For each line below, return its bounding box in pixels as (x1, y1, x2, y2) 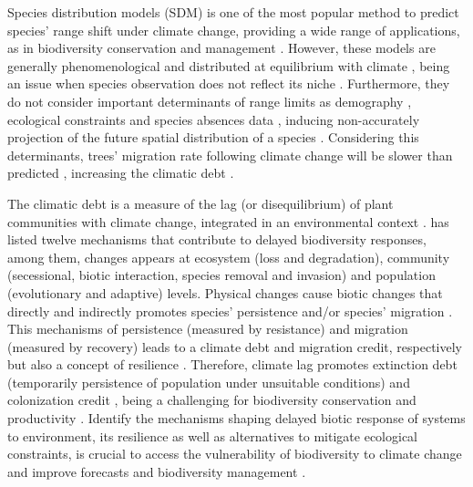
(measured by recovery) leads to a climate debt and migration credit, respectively (7, 337, 462, 356)
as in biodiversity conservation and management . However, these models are (7, 38, 436, 57)
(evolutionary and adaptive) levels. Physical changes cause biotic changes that (7, 283, 443, 302)
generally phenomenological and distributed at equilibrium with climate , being (7, 56, 450, 75)
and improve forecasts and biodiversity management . (7, 461, 306, 481)
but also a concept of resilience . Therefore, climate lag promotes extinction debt (7, 355, 458, 374)
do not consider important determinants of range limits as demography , (7, 91, 412, 110)
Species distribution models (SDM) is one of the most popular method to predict (7, 3, 459, 21)
